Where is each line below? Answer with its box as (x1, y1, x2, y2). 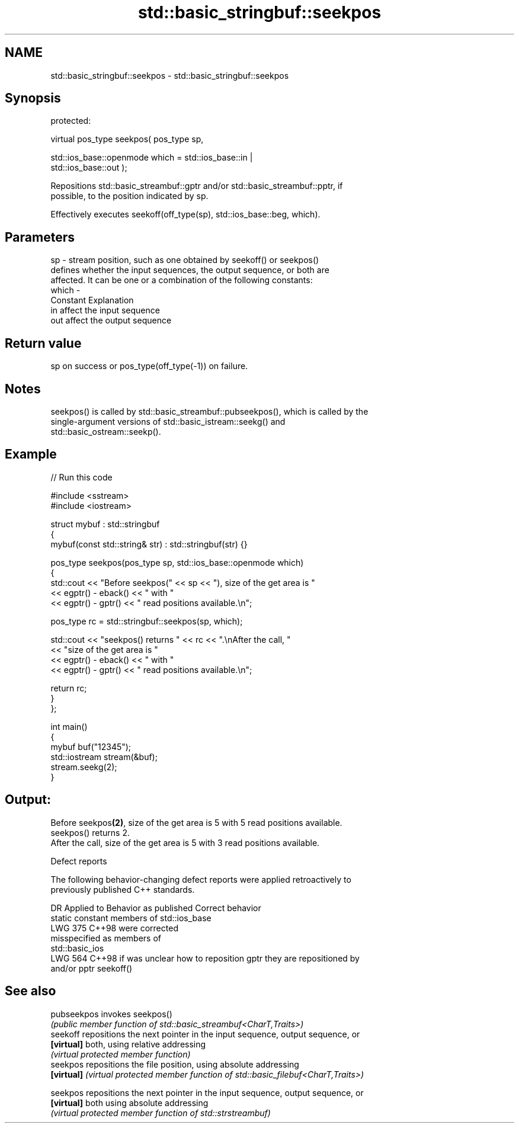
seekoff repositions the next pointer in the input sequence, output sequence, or (50, 1028, 360, 1039)
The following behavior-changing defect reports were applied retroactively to (50, 874, 351, 885)
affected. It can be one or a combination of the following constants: (50, 275, 313, 286)
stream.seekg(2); (50, 761, 117, 772)
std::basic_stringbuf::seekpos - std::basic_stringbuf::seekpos (50, 70, 289, 81)
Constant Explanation (50, 295, 134, 306)
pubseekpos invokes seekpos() (50, 1008, 172, 1019)
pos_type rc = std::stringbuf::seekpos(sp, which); (50, 616, 243, 626)
